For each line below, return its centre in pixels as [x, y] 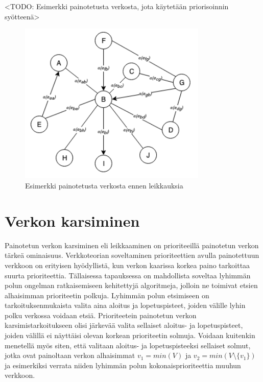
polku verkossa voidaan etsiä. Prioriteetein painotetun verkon [101, 315]
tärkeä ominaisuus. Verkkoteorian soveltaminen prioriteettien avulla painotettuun [132, 255]
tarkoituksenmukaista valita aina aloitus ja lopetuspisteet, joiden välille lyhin [125, 305]
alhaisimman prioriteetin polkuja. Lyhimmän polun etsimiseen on [107, 295]
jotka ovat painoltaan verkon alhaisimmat [70, 355]
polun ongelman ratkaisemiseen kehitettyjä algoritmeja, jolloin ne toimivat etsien [131, 285]
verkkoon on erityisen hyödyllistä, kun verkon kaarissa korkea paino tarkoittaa [127, 265]
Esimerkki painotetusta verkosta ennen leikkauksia [104, 185]
